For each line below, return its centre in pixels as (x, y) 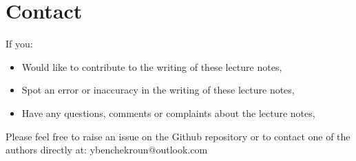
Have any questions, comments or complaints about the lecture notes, (168, 112)
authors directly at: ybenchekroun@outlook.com (107, 150)
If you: (19, 44)
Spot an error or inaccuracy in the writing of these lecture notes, (158, 90)
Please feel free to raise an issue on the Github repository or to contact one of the (178, 136)
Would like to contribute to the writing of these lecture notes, (152, 66)
